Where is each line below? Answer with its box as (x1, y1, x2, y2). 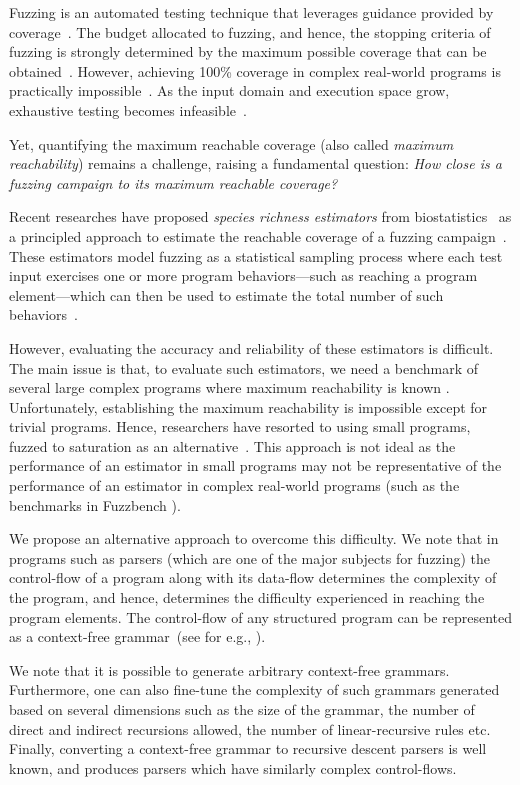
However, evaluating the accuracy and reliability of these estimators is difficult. (9, 337, 494, 358)
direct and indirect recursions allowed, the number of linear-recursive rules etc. (9, 718, 491, 739)
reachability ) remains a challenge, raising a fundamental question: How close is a (9, 153, 502, 174)
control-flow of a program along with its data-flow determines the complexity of (9, 567, 497, 588)
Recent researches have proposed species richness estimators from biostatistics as (9, 206, 512, 227)
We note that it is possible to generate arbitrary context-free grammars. (9, 659, 450, 680)
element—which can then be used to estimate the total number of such (9, 284, 444, 305)
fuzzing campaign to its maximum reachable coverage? (9, 172, 338, 193)
